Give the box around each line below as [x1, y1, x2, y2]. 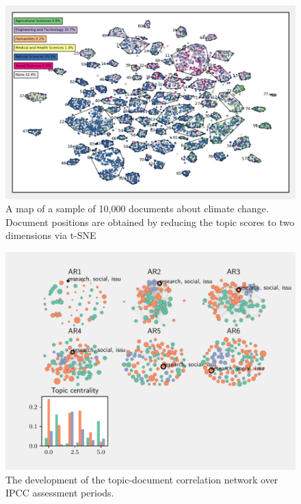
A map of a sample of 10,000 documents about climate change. [5, 201, 269, 216]
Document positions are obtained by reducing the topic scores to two [5, 214, 295, 229]
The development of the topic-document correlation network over [5, 472, 278, 486]
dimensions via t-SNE [5, 228, 96, 242]
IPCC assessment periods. [5, 486, 114, 500]
